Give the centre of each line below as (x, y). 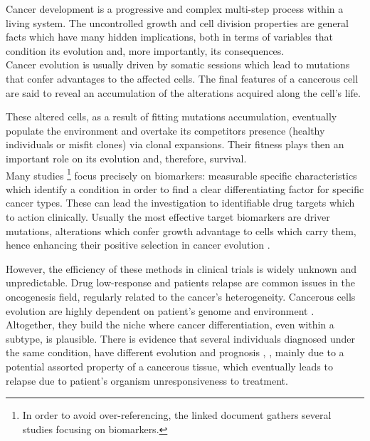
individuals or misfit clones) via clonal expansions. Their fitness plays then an (175, 144)
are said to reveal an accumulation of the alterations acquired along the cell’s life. (183, 92)
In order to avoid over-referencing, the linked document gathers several (177, 415)
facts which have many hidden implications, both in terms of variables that (170, 37)
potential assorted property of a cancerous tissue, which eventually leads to (169, 366)
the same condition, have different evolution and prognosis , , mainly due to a (175, 352)
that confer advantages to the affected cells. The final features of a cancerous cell (182, 78)
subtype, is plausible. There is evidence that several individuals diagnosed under (181, 338)
